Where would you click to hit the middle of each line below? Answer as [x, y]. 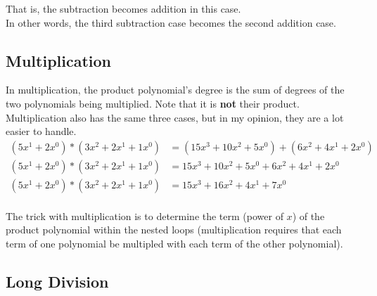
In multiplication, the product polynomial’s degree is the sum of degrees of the [175, 90]
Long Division [57, 282]
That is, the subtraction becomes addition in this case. [123, 8]
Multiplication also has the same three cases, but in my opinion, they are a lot [175, 117]
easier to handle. [41, 131]
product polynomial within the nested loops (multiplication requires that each [174, 230]
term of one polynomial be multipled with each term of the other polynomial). [174, 244]
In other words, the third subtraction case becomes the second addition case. [171, 22]
